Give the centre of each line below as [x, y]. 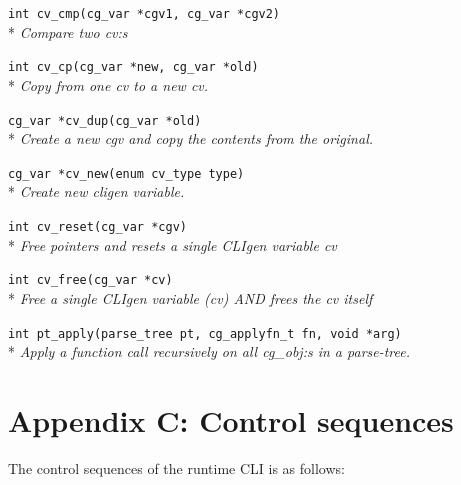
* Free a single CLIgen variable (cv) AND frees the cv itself [190, 297]
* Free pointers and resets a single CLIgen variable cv [172, 244]
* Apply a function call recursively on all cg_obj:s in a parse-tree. [209, 351]
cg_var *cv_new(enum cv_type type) [126, 173]
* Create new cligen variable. [96, 191]
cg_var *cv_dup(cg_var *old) [105, 120]
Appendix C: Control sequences [231, 419]
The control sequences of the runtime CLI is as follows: [176, 467]
